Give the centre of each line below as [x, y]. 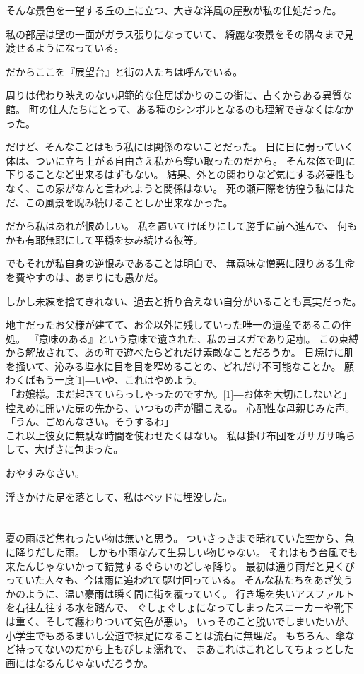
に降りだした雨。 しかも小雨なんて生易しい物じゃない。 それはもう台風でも [182, 552]
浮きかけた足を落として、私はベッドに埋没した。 [119, 496]
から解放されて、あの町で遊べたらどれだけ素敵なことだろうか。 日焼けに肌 [180, 352]
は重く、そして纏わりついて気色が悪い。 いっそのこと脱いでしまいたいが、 [180, 621]
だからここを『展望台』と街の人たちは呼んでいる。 [124, 71]
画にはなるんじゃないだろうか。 [80, 662]
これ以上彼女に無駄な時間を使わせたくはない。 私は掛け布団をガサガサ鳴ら [181, 435]
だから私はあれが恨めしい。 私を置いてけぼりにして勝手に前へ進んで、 [170, 226]
